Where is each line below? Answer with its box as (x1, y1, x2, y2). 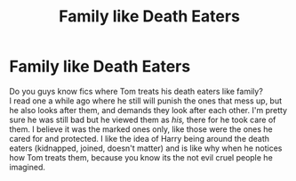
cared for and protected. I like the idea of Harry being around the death (9, 133, 269, 144)
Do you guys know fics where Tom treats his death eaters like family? (9, 86, 264, 96)
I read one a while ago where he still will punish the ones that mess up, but (9, 95, 283, 106)
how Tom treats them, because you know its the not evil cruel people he (9, 152, 273, 162)
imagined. (9, 161, 46, 172)
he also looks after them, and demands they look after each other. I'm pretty (9, 104, 287, 115)
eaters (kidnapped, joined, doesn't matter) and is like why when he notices (9, 143, 283, 153)
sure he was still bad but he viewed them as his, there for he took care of (9, 114, 276, 125)
